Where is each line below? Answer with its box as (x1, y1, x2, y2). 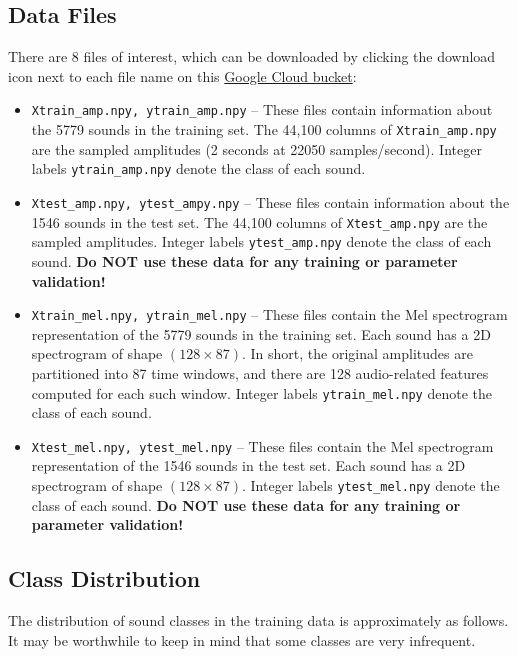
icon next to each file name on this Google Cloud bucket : (8, 65, 357, 86)
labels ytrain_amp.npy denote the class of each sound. (31, 158, 366, 179)
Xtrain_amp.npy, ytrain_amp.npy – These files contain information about (31, 99, 493, 120)
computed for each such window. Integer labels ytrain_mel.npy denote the (31, 382, 492, 403)
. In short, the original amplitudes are (242, 343, 473, 364)
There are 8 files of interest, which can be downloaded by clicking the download (8, 46, 496, 67)
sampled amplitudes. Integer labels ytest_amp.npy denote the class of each (31, 231, 492, 252)
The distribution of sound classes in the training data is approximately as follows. (8, 610, 509, 631)
